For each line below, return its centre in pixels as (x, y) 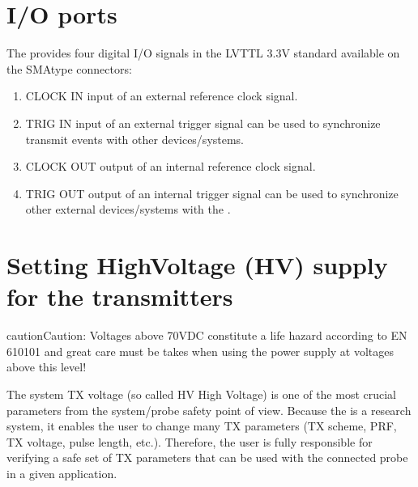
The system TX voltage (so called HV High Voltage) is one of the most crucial (202, 394)
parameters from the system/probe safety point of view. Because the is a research (209, 410)
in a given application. (62, 473)
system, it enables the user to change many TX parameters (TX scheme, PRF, (202, 426)
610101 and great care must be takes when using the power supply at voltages (200, 351)
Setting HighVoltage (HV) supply (197, 265)
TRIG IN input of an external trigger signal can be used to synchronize (203, 123)
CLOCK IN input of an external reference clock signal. (162, 96)
